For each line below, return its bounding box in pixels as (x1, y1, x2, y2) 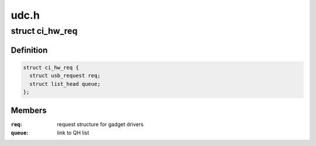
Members (11, 106, 47, 116)
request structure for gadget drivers (57, 121, 144, 128)
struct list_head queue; (29, 81, 101, 87)
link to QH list (57, 129, 90, 136)
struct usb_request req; (29, 72, 101, 79)
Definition (11, 45, 48, 55)
